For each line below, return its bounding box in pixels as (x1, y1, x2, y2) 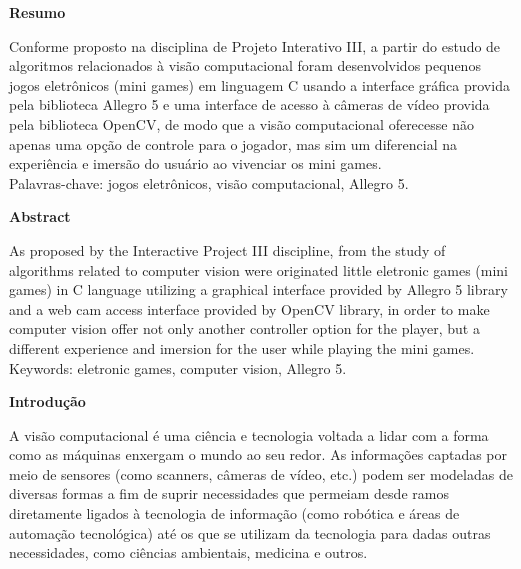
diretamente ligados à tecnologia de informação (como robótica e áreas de (9, 503, 460, 524)
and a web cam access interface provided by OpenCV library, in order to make (9, 298, 490, 319)
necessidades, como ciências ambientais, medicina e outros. (9, 542, 368, 563)
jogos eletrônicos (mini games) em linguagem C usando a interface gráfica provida (9, 74, 510, 95)
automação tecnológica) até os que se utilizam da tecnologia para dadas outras (9, 522, 491, 543)
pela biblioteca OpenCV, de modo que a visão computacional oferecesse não (9, 113, 474, 134)
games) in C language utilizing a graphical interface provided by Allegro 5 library (9, 279, 508, 300)
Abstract (9, 206, 71, 227)
